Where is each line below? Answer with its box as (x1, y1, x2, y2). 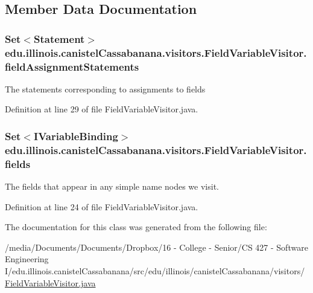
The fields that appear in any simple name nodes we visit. (5, 180, 219, 193)
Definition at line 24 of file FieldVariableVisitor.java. (5, 200, 198, 213)
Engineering (5, 253, 49, 265)
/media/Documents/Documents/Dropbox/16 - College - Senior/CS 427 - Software (5, 240, 308, 253)
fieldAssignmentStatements (5, 59, 139, 74)
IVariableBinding (34, 128, 118, 143)
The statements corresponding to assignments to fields (5, 82, 206, 95)
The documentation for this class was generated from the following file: (5, 221, 267, 233)
